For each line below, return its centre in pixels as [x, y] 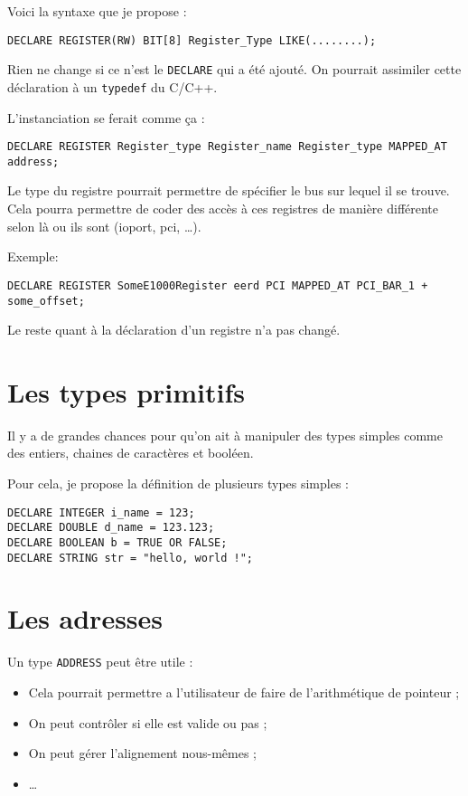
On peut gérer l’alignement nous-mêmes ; [143, 753]
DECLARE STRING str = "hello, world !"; [131, 558]
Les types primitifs [126, 391]
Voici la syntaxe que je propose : [97, 11]
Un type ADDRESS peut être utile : [100, 662]
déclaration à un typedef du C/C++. [112, 86]
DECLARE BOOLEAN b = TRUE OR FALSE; [117, 542]
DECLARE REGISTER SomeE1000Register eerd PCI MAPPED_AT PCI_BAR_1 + [218, 285]
